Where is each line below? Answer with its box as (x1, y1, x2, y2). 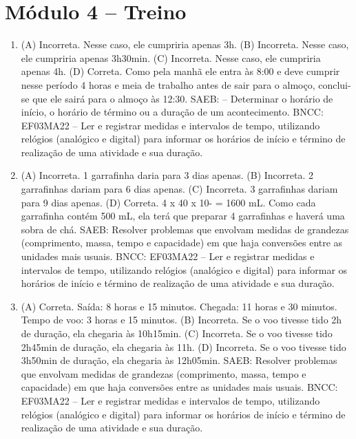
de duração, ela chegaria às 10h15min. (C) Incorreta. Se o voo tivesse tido (21, 326, 333, 340)
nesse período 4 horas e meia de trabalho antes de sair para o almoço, (21, 77, 315, 92)
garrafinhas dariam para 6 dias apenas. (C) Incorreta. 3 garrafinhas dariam (21, 182, 338, 196)
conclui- (318, 77, 351, 92)
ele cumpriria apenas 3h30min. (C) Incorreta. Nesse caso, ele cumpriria (21, 50, 321, 65)
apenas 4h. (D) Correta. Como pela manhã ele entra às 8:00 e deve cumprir (21, 64, 340, 78)
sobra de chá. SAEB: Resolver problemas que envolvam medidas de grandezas (21, 222, 349, 236)
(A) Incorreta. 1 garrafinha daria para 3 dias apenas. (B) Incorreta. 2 (21, 168, 313, 182)
